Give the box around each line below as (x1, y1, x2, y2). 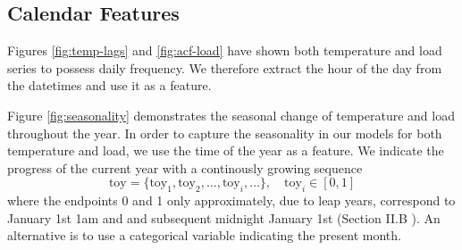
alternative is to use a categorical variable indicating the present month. (7, 226, 401, 245)
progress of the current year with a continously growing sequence (7, 158, 363, 177)
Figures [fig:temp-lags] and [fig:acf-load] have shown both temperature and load (7, 41, 442, 60)
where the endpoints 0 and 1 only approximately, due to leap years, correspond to (7, 191, 456, 210)
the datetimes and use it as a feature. (7, 76, 212, 95)
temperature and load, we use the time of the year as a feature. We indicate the (7, 141, 444, 160)
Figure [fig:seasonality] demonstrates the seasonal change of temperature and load (7, 105, 455, 124)
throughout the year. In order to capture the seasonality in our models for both (7, 123, 442, 142)
